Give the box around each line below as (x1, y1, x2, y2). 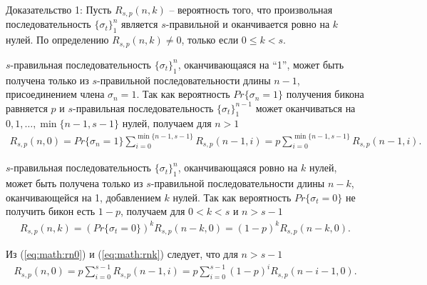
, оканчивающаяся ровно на (178, 160, 298, 175)
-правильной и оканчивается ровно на (165, 16, 330, 31)
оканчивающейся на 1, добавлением (6, 189, 161, 204)
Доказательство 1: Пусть (6, 2, 112, 16)
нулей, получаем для (122, 116, 212, 131)
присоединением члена (6, 86, 105, 101)
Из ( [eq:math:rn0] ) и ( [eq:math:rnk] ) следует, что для (6, 246, 238, 261)
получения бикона (286, 86, 364, 101)
